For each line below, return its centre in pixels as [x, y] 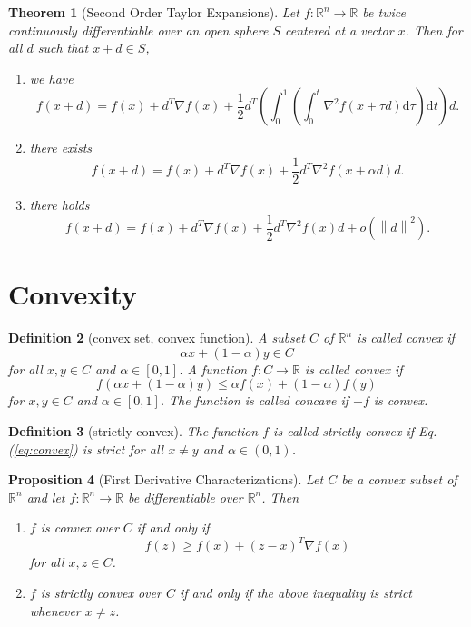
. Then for [434, 30]
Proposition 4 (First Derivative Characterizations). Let [166, 479]
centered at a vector [339, 30]
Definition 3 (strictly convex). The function [133, 431]
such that [63, 48]
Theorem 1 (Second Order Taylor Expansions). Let [154, 12]
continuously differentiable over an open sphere [138, 30]
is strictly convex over [101, 593]
